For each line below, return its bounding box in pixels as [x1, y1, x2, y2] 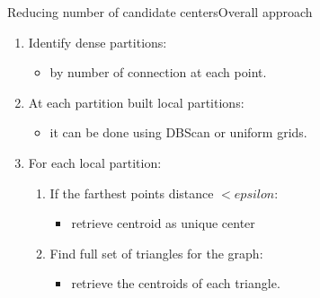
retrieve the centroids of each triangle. [71, 274, 280, 293]
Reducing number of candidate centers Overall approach [7, 3, 313, 21]
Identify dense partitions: [28, 32, 167, 51]
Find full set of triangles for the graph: [49, 243, 263, 262]
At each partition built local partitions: [28, 92, 244, 111]
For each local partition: [28, 153, 162, 171]
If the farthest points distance [49, 183, 214, 202]
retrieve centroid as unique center [71, 214, 255, 232]
